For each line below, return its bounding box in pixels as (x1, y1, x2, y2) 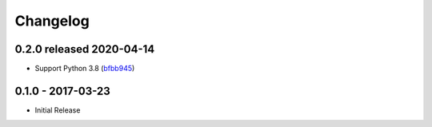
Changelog (14, 12, 90, 30)
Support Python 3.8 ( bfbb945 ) (34, 64, 135, 73)
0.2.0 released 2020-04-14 (14, 42, 155, 56)
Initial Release (34, 105, 81, 115)
